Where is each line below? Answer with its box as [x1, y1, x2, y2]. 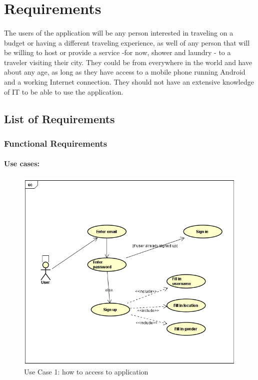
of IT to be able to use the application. [4, 86, 123, 97]
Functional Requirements [4, 137, 107, 149]
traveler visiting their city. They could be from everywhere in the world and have [4, 57, 252, 67]
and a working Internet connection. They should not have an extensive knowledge [4, 76, 254, 87]
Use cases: [4, 158, 40, 169]
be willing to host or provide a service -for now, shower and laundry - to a [4, 47, 231, 58]
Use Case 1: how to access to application [24, 366, 148, 377]
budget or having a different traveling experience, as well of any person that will [4, 37, 250, 48]
